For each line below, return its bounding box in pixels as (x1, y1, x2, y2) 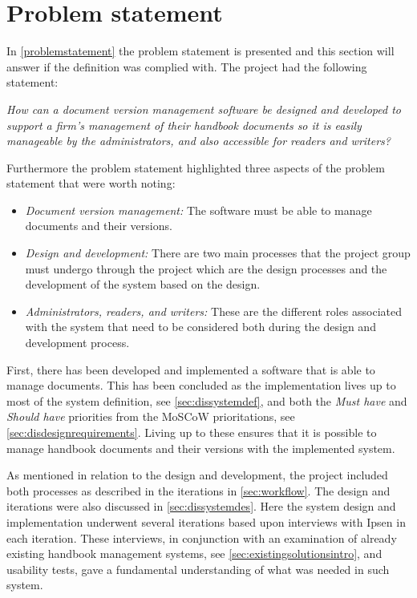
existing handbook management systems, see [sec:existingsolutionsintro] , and (6, 545, 383, 562)
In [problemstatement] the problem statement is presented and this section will (6, 42, 395, 59)
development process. (25, 334, 130, 351)
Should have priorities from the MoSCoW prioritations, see (6, 408, 295, 425)
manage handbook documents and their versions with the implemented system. (6, 439, 395, 456)
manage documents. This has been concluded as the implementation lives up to (6, 377, 396, 394)
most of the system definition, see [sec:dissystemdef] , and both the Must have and (6, 392, 407, 409)
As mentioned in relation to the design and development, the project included (6, 467, 388, 483)
